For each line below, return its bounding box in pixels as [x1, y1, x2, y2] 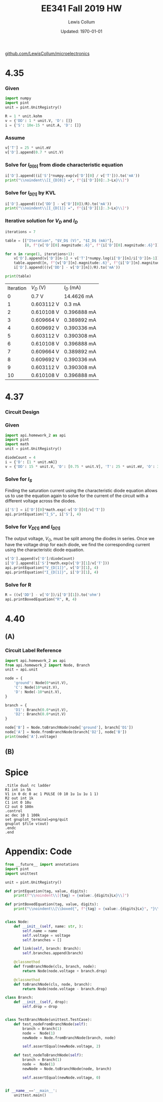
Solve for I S [5, 476, 33, 483]
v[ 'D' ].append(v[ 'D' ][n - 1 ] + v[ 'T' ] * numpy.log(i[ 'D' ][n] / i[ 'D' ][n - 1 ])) [14, 256, 162, 261]
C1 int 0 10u [5, 800, 32, 805]
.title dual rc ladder [5, 783, 51, 788]
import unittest [5, 871, 38, 876]
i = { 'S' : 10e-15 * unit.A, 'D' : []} [5, 122, 81, 128]
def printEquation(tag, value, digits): [5, 889, 88, 894]
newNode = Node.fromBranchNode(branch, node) [22, 1035, 116, 1040]
